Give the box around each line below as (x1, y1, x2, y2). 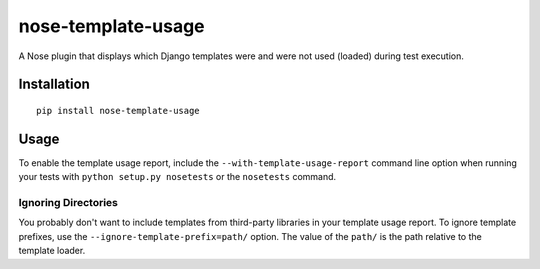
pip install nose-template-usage (36, 105, 200, 116)
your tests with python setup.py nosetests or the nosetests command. (18, 171, 337, 183)
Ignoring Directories (18, 196, 119, 210)
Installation (18, 76, 90, 93)
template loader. (18, 245, 86, 257)
